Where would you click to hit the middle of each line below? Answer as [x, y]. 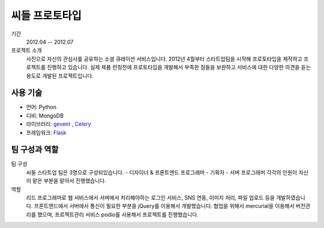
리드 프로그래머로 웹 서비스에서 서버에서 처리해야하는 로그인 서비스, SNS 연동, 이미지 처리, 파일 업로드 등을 [151, 198]
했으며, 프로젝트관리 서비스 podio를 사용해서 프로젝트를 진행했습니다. [118, 214]
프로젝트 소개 [26, 51]
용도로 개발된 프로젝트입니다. [60, 76]
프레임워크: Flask [46, 132]
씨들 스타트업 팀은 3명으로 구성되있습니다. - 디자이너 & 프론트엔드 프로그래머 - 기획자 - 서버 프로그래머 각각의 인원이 [162, 172]
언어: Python [41, 107]
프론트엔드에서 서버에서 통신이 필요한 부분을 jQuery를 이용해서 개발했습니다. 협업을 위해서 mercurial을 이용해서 [164, 206]
